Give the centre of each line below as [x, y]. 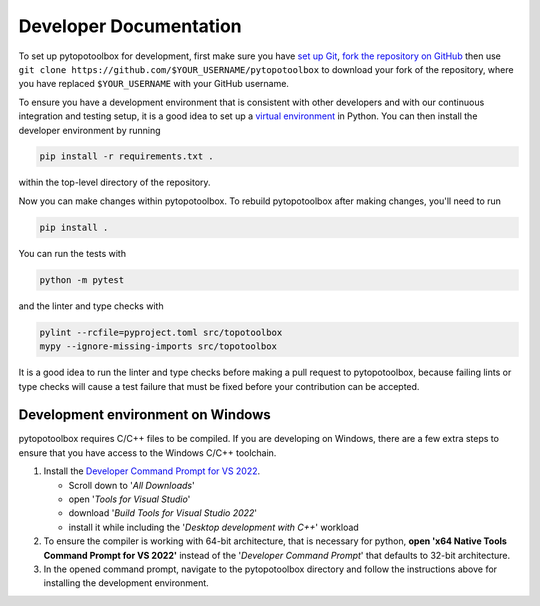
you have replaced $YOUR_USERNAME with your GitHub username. [154, 84]
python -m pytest [82, 279]
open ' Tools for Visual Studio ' [129, 499]
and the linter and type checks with [91, 306]
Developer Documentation [130, 26]
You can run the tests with [72, 253]
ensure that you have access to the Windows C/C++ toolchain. [147, 452]
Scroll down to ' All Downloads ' [131, 485]
